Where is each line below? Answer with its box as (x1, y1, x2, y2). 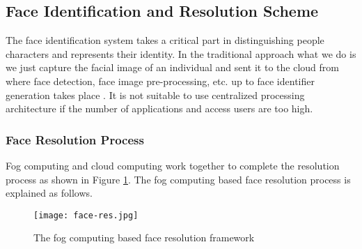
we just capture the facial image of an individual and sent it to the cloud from (6, 60, 339, 75)
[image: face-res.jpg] (33, 210, 139, 220)
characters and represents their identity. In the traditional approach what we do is (6, 46, 356, 61)
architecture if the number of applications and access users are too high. (6, 101, 313, 116)
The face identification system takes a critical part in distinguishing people (6, 33, 324, 47)
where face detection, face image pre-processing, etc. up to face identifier (6, 73, 315, 88)
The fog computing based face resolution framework (33, 230, 255, 245)
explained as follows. (6, 186, 93, 200)
